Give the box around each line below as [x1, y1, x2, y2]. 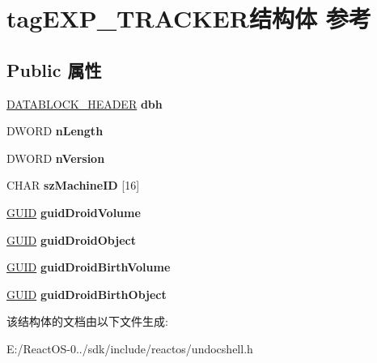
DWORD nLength [6, 122, 104, 139]
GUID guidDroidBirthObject [6, 285, 167, 302]
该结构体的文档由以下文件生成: [6, 313, 168, 330]
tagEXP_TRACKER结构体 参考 [6, 2, 371, 35]
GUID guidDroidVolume [6, 203, 141, 220]
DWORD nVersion [6, 149, 105, 166]
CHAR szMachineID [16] [6, 177, 140, 194]
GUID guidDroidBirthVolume [6, 258, 171, 275]
